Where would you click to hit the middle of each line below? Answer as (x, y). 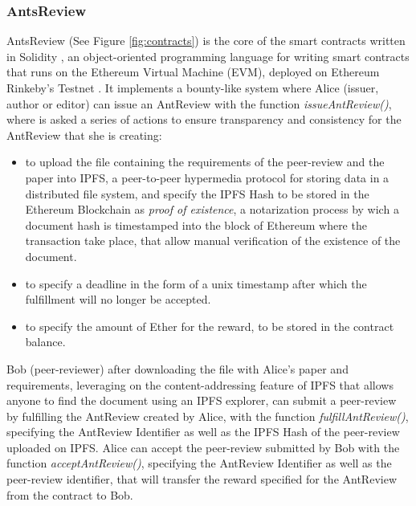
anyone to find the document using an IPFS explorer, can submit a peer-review (202, 400)
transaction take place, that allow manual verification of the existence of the (213, 241)
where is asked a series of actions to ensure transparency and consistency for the (204, 119)
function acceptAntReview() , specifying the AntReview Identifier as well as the (199, 463)
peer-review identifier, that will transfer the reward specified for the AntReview (202, 479)
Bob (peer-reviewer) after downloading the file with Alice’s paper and (177, 368)
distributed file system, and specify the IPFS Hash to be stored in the (197, 193)
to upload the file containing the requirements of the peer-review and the (205, 162)
